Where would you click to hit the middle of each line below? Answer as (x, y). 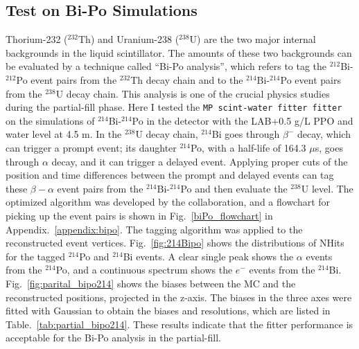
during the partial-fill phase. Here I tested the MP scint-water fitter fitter (174, 107)
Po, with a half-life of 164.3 (248, 148)
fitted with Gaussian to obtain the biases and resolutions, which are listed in (168, 311)
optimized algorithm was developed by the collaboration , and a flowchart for (168, 202)
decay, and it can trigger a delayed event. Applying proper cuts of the (200, 161)
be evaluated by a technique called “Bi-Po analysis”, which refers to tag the (166, 66)
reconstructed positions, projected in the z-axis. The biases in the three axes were (179, 297)
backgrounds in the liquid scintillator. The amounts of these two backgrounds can (179, 52)
